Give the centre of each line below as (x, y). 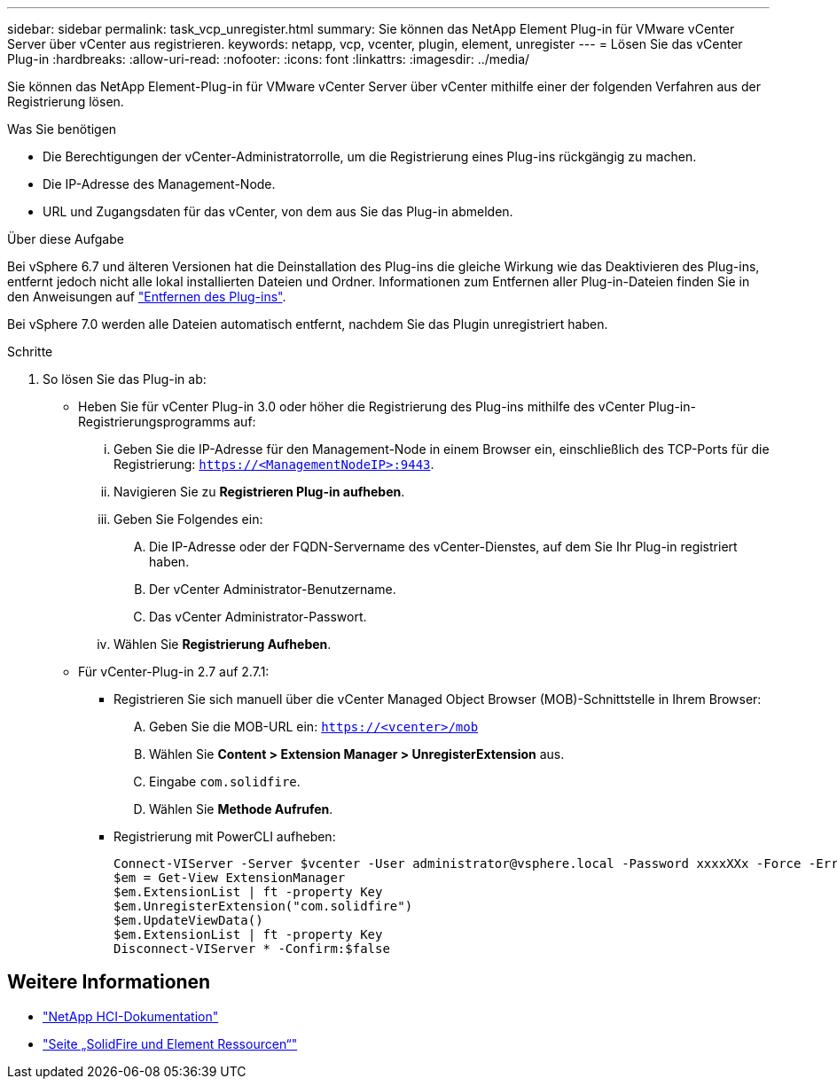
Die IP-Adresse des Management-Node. (159, 184)
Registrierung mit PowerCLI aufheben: (225, 836)
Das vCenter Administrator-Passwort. (258, 617)
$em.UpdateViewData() (188, 920)
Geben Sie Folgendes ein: (188, 519)
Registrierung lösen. (66, 102)
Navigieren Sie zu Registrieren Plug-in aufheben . (259, 492)
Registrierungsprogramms (154, 422)
